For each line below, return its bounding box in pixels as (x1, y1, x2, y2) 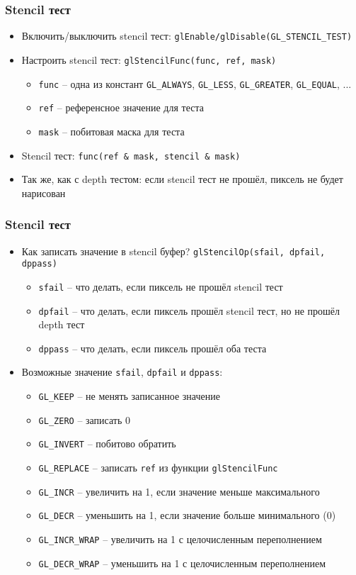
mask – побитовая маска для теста (38, 123, 185, 138)
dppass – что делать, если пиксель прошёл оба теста (38, 340, 267, 355)
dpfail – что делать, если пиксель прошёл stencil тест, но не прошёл (38, 303, 340, 318)
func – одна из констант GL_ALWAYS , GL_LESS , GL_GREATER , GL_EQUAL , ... (38, 76, 352, 91)
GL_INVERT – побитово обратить (38, 436, 176, 451)
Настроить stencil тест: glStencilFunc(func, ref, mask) (21, 52, 277, 67)
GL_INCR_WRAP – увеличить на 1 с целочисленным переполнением (38, 532, 322, 547)
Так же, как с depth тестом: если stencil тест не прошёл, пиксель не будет (21, 172, 343, 186)
